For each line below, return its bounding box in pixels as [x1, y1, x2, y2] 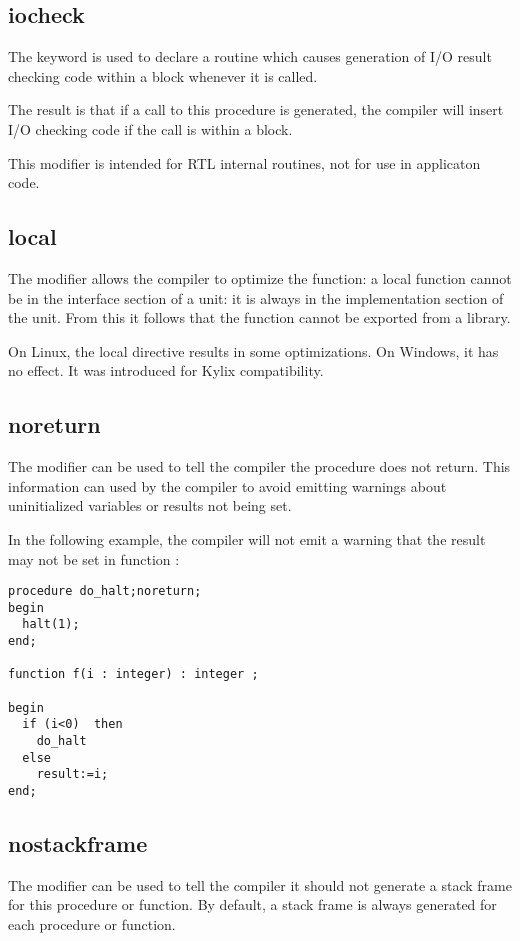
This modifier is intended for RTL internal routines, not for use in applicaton [8, 152, 481, 173]
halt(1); [22, 617, 80, 632]
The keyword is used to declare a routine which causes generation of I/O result [8, 46, 492, 67]
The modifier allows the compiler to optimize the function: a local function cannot [8, 267, 512, 288]
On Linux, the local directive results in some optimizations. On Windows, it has [8, 340, 499, 361]
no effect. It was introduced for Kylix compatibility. [8, 360, 324, 381]
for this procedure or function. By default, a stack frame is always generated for [8, 894, 497, 915]
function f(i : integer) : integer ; [8, 667, 259, 682]
